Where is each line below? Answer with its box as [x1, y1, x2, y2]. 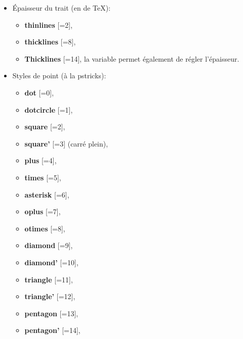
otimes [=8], [24, 223, 65, 233]
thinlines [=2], [24, 19, 73, 30]
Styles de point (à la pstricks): [12, 70, 106, 81]
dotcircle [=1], [24, 104, 73, 115]
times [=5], [24, 172, 61, 182]
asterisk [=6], [24, 189, 69, 200]
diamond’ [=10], [24, 257, 78, 267]
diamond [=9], [24, 240, 73, 251]
